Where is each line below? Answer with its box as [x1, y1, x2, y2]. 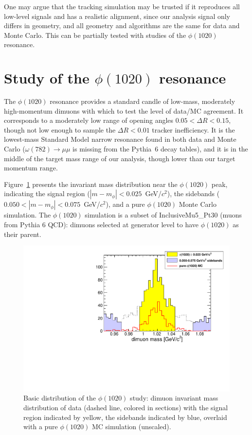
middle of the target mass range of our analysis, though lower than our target [4, 153, 235, 163]
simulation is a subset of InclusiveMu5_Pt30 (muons [85, 210, 242, 220]
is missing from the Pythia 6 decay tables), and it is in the [72, 144, 248, 154]
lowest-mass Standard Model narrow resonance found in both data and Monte [4, 134, 236, 144]
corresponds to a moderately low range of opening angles [4, 115, 174, 125]
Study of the [4, 68, 90, 88]
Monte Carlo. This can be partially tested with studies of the [4, 30, 186, 40]
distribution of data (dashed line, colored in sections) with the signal [23, 402, 228, 413]
